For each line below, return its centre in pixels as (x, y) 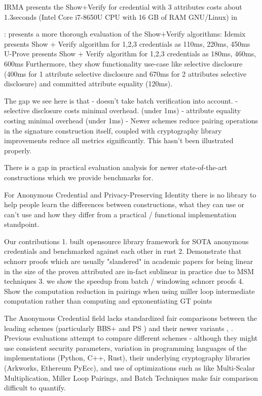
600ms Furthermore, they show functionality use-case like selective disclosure (123, 63)
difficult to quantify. (35, 388)
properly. (18, 150)
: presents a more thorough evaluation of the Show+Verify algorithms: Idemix (125, 34)
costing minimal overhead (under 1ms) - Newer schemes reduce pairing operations (131, 120)
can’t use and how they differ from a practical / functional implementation (120, 214)
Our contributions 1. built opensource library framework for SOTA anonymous (126, 241)
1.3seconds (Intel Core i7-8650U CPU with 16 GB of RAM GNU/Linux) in (121, 16)
